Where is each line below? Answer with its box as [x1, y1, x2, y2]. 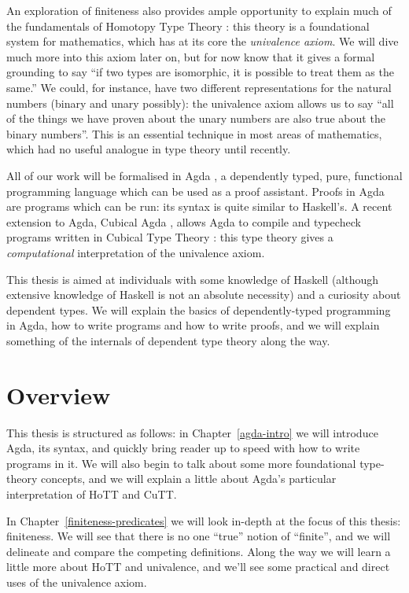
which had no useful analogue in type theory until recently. [6, 141, 291, 157]
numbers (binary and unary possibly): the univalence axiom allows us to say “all [6, 94, 394, 111]
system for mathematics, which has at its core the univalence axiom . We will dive [6, 33, 399, 50]
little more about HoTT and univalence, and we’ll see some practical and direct [6, 558, 390, 575]
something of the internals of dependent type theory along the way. [6, 332, 330, 348]
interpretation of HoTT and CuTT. [6, 485, 177, 502]
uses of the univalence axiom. [6, 573, 147, 590]
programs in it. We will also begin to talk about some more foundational [6, 455, 356, 471]
